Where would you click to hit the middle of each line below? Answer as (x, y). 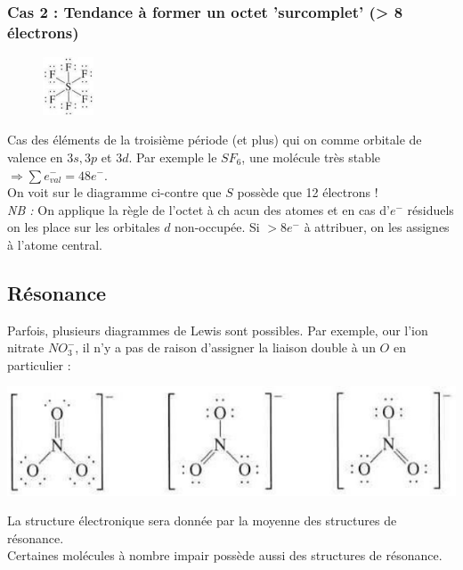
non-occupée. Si (217, 227)
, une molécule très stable (311, 157)
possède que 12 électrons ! (308, 192)
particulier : (39, 364)
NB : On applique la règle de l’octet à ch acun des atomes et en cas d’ (199, 209)
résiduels (431, 209)
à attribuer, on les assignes (377, 227)
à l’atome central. (55, 244)
